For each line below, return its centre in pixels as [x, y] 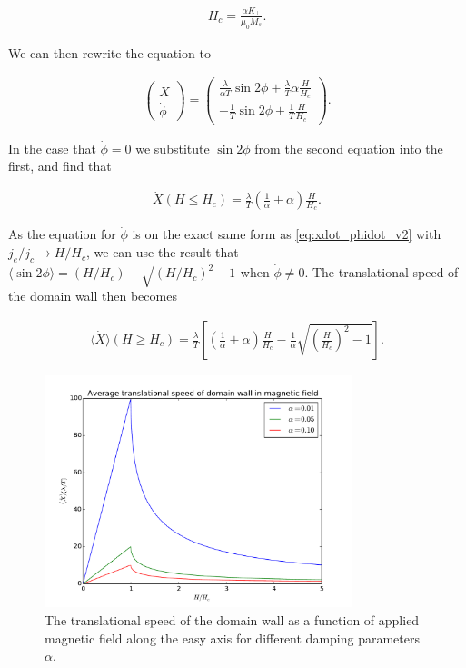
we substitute [173, 148]
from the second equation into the [349, 148]
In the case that [52, 148]
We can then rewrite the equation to [109, 52]
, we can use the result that [163, 252]
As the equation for [62, 234]
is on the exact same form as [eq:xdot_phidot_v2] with [287, 234]
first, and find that [60, 166]
